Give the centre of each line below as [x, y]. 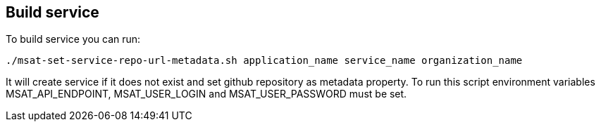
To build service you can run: [73, 39]
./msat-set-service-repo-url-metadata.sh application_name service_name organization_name [264, 61]
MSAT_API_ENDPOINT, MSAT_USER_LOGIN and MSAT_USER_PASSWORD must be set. [206, 94]
